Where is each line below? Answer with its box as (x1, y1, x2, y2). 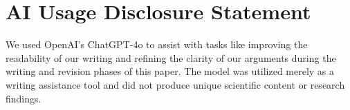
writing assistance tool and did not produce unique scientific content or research (6, 77, 345, 91)
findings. (6, 91, 42, 105)
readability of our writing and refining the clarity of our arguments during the (6, 50, 336, 65)
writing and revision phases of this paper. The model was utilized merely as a (6, 64, 335, 78)
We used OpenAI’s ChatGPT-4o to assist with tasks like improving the (6, 37, 308, 52)
